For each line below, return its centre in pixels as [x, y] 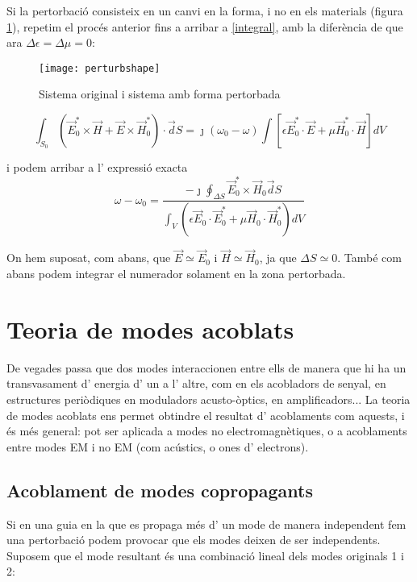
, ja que [278, 258]
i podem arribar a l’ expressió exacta [97, 167]
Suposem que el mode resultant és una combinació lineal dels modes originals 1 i [205, 555]
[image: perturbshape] [100, 68]
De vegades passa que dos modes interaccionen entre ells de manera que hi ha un [206, 367]
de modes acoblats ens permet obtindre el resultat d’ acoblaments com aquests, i [206, 415]
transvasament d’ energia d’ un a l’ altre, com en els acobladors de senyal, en [196, 383]
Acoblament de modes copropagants [160, 490]
